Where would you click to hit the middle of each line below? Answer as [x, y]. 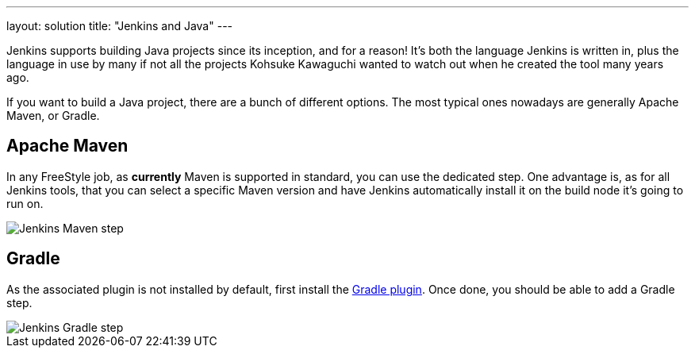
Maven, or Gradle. [53, 115]
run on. [25, 203]
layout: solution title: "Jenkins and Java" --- [120, 26]
